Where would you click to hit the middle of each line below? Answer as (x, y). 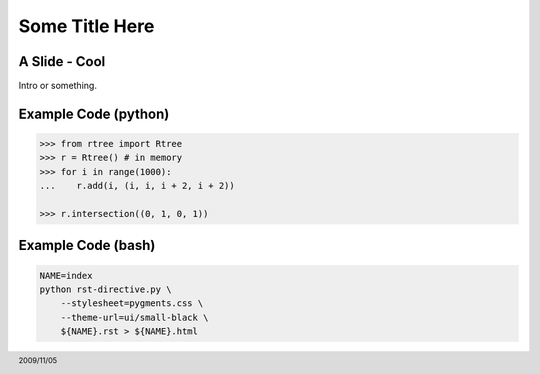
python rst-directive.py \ (105, 289)
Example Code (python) (94, 113)
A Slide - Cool (62, 61)
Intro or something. (57, 86)
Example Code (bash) (87, 245)
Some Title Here (86, 26)
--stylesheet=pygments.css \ (132, 303)
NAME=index (66, 275)
